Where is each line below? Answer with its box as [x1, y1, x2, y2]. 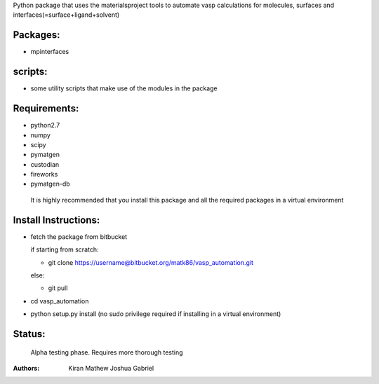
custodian [30, 160, 60, 168]
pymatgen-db [30, 179, 70, 188]
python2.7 [30, 121, 60, 130]
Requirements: [13, 102, 79, 115]
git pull [48, 284, 68, 292]
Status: [13, 328, 46, 340]
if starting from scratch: [30, 245, 99, 254]
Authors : [13, 364, 40, 372]
